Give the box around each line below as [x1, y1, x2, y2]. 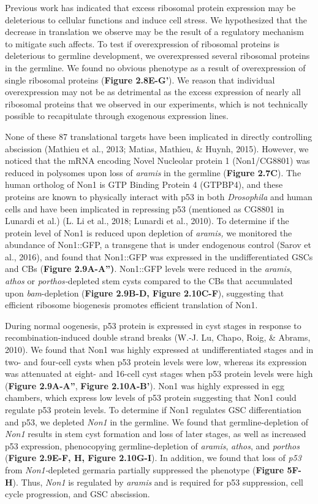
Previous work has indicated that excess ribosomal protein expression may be [5, 1, 296, 14]
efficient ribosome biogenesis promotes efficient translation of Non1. [5, 298, 258, 311]
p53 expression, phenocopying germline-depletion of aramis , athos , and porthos [5, 439, 300, 452]
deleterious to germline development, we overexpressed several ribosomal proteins [5, 49, 310, 62]
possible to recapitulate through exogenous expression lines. [5, 109, 229, 122]
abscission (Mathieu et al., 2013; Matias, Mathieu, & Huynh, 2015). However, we [5, 142, 309, 155]
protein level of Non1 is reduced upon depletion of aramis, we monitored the [5, 226, 292, 239]
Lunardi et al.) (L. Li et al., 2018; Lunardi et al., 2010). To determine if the [5, 214, 289, 227]
